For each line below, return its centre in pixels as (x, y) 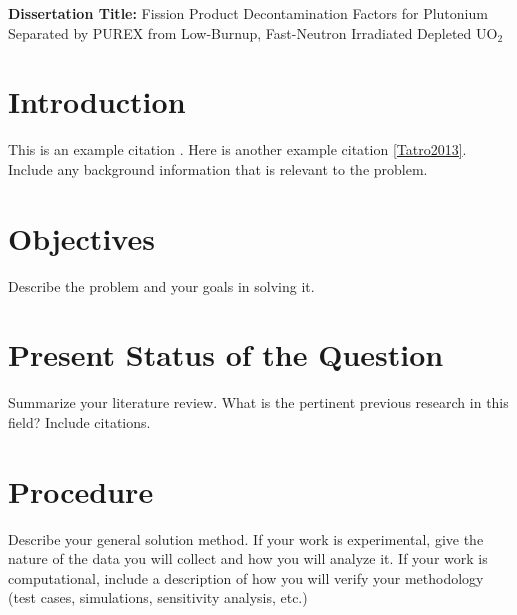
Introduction (97, 101)
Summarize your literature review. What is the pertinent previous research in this (258, 402)
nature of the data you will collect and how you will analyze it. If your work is (248, 558)
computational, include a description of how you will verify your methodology (246, 577)
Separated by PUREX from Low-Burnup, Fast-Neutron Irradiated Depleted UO (253, 32)
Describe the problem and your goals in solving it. (161, 285)
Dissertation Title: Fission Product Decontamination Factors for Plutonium (248, 13)
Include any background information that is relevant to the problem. (218, 168)
